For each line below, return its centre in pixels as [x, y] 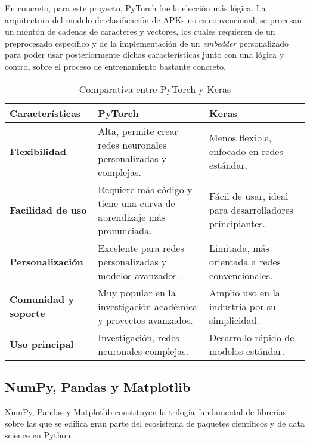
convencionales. [241, 275]
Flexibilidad [38, 152]
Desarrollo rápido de [252, 337]
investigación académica [148, 306]
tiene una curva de [137, 203]
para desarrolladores [251, 210]
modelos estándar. [247, 351]
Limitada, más [239, 248]
